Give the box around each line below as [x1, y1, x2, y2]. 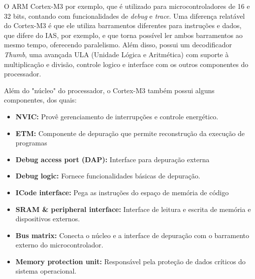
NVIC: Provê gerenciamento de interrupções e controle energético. [15, 111, 219, 121]
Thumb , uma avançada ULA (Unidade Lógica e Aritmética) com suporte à [4, 49, 229, 59]
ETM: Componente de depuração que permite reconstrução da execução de [15, 128, 245, 138]
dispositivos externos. [15, 213, 80, 224]
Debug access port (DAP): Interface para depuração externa [15, 154, 210, 164]
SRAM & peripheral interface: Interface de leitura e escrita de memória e [15, 204, 251, 214]
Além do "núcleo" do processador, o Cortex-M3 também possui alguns [4, 85, 215, 95]
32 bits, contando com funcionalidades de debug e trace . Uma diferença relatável [4, 10, 245, 21]
